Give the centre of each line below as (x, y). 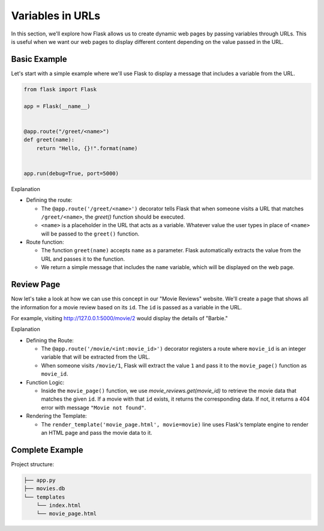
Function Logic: (45, 382)
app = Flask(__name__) (57, 106)
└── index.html (58, 505)
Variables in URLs (56, 16)
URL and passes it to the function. (83, 259)
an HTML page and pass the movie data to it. (97, 433)
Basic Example (39, 59)
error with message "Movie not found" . (94, 407)
